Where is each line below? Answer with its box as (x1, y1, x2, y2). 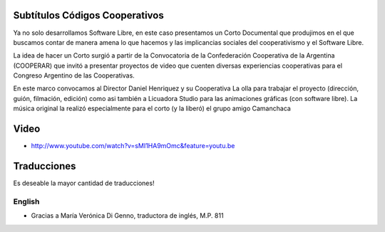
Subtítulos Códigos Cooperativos (13, 9, 164, 21)
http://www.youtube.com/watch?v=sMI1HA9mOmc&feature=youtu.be (31, 142, 235, 150)
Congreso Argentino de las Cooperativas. (13, 71, 135, 80)
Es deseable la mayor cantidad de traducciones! (13, 179, 155, 188)
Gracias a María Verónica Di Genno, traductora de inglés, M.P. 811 (31, 211, 224, 220)
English (13, 196, 40, 206)
